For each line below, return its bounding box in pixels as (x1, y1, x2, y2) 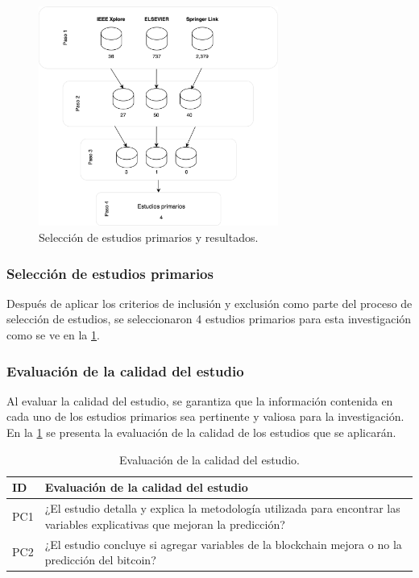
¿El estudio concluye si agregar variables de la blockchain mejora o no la (44, 535, 402, 552)
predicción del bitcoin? (44, 551, 156, 568)
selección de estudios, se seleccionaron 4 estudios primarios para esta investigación (6, 310, 412, 327)
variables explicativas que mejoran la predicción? (44, 515, 285, 532)
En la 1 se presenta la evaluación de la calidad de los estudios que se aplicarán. (6, 424, 396, 441)
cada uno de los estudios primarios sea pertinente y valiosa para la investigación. (6, 408, 404, 425)
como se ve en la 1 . (6, 326, 100, 343)
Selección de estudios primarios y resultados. (39, 229, 259, 246)
